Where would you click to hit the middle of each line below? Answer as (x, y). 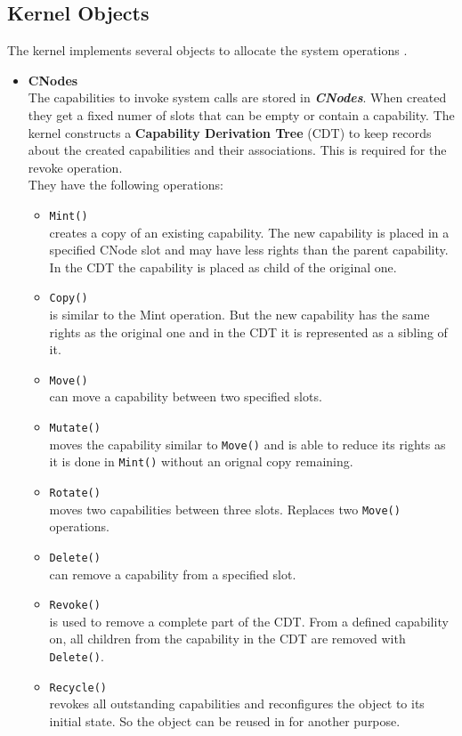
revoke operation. (75, 167)
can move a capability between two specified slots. (186, 396)
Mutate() (75, 429)
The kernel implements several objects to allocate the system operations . (207, 50)
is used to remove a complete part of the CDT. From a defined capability (249, 621)
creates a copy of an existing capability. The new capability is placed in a (249, 232)
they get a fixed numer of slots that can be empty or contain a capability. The (241, 114)
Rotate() (75, 493)
